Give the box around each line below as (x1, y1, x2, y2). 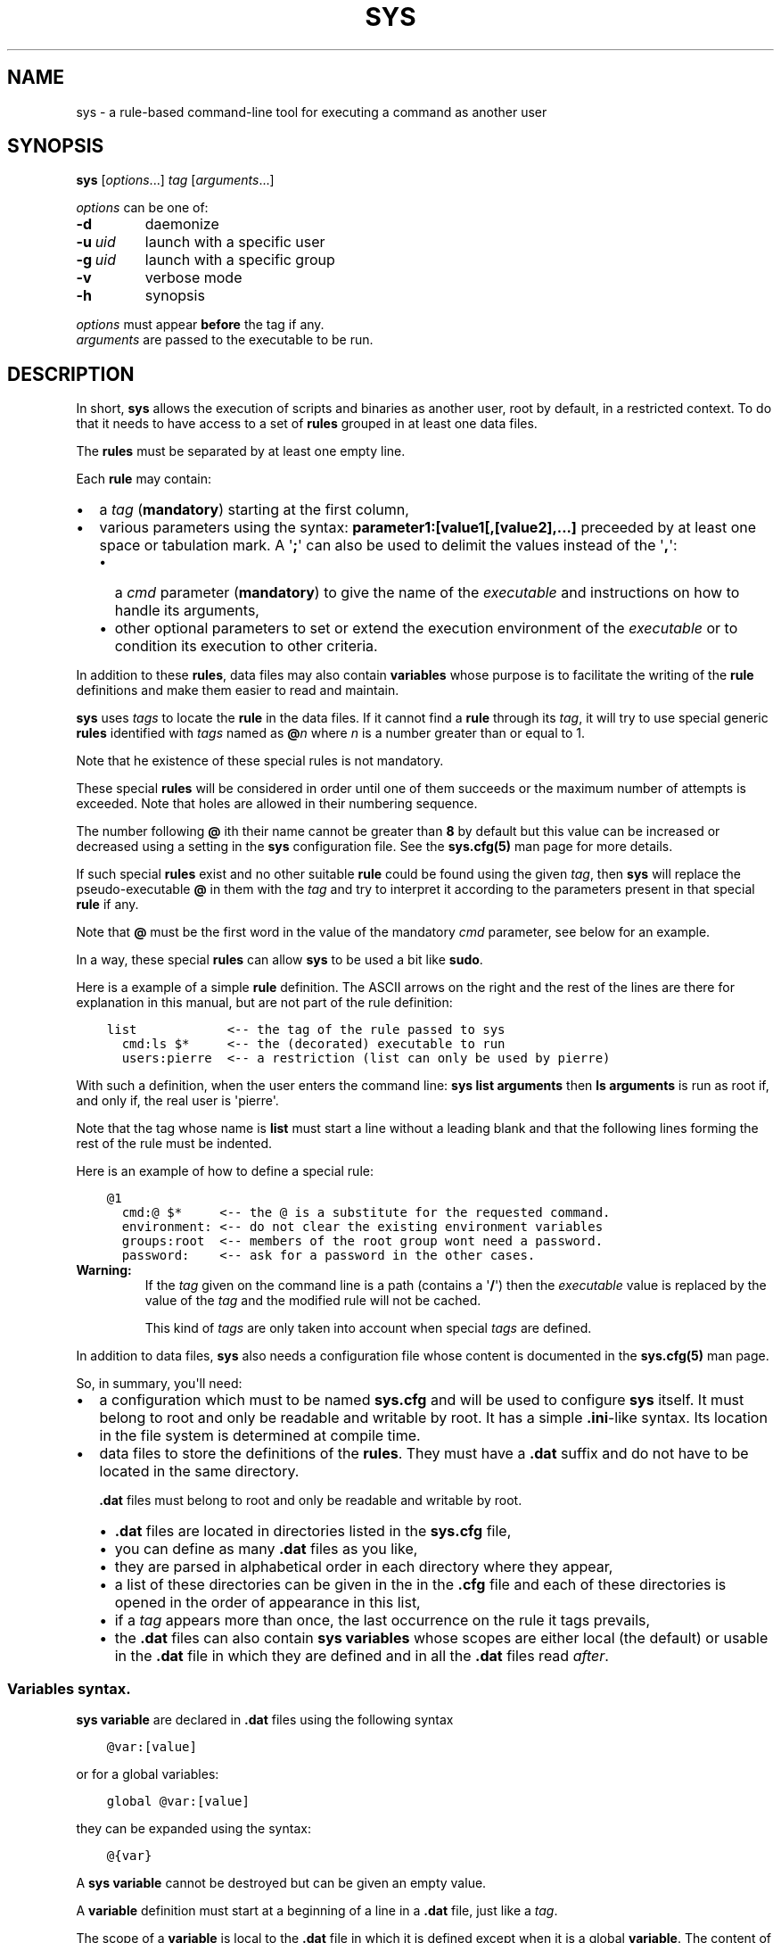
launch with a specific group (144, 251, 335, 269)
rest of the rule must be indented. (76, 1136, 273, 1152)
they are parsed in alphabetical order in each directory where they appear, (114, 1558, 613, 1576)
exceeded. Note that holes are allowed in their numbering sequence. (76, 796, 478, 812)
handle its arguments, (114, 601, 259, 620)
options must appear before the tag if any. (76, 317, 325, 333)
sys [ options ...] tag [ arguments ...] (76, 172, 275, 188)
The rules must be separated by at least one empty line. (76, 443, 406, 459)
